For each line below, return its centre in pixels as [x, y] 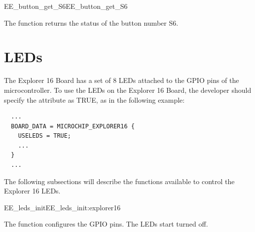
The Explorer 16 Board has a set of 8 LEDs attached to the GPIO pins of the [122, 80]
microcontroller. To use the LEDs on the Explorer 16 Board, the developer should [128, 90]
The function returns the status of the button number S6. [91, 22]
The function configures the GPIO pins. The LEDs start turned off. [106, 224]
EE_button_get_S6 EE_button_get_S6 [66, 6]
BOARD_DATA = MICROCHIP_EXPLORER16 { [73, 126]
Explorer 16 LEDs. [32, 191]
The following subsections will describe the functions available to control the [119, 181]
